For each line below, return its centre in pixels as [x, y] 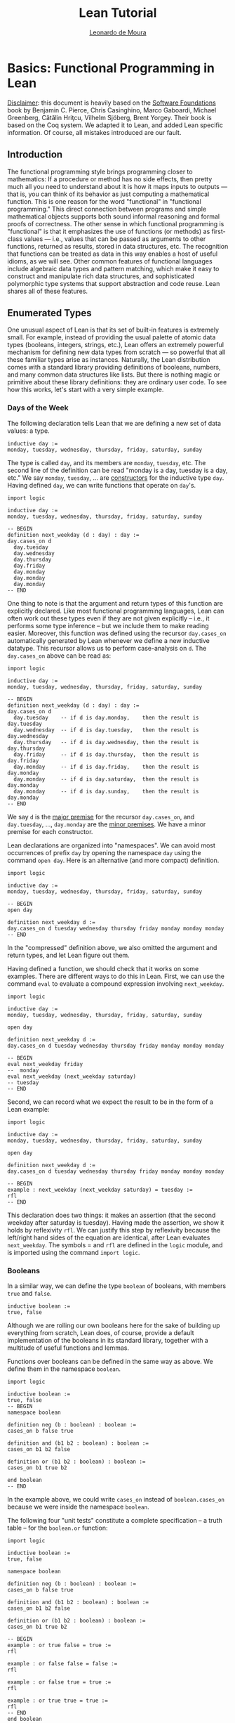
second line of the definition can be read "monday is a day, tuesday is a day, [117, 470]
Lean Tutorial [118, 13]
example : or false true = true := [59, 1682]
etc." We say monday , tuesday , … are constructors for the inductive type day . [116, 477]
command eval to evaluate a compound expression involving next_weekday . [116, 983]
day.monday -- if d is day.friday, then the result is [106, 767]
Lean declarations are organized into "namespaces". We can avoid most [112, 845]
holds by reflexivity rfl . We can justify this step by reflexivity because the [114, 1230]
